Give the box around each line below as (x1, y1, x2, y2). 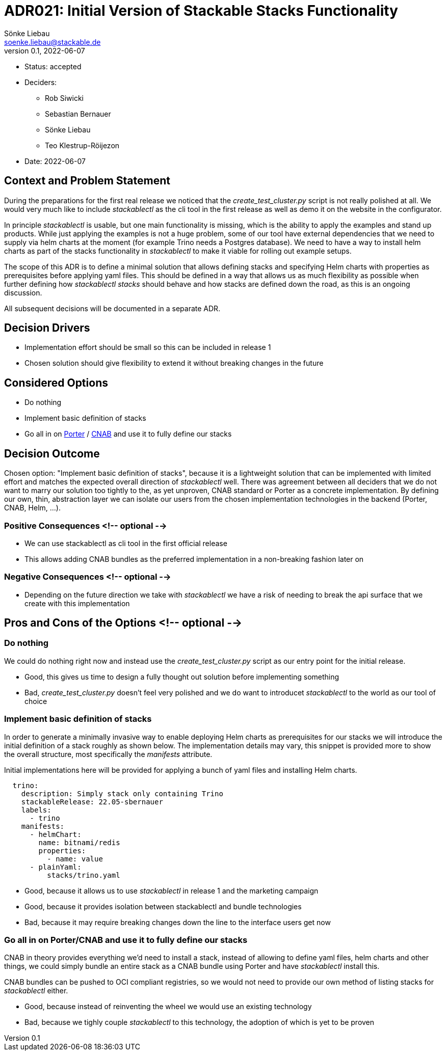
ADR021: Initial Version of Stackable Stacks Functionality (4, 2, 398, 19)
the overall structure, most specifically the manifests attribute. (4, 749, 213, 759)
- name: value (47, 854, 103, 863)
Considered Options (4, 376, 108, 389)
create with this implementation (24, 599, 130, 608)
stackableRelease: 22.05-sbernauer (21, 797, 163, 806)
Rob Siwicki (45, 93, 84, 102)
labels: (21, 805, 51, 814)
